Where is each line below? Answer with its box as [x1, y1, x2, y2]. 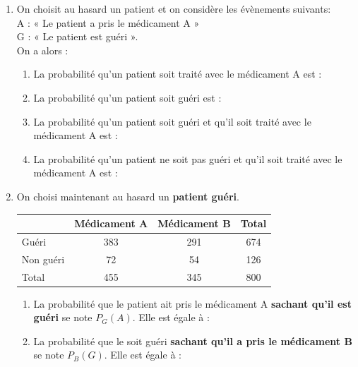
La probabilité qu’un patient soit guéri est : [33, 90, 222, 104]
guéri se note [33, 310, 93, 325]
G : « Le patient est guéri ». [16, 29, 138, 44]
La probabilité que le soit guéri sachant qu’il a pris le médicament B [33, 333, 352, 348]
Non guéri [21, 251, 65, 266]
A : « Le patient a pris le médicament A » [16, 15, 200, 30]
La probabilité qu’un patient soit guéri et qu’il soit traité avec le [33, 114, 311, 128]
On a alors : [16, 42, 68, 57]
